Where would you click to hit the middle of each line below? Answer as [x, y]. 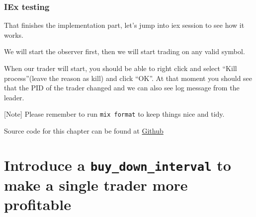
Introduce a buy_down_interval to [118, 165]
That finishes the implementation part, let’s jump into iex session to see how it [124, 25]
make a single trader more [96, 185]
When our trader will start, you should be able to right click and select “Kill [121, 68]
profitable [38, 204]
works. [14, 35]
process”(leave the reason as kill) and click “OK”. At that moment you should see [128, 78]
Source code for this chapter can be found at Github [84, 131]
